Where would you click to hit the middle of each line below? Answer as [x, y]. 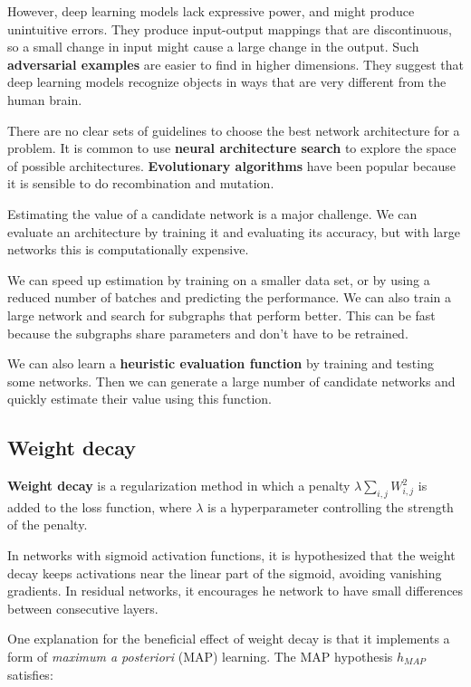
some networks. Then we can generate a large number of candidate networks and [231, 381]
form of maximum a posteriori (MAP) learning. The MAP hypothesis [200, 657]
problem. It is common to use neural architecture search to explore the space [232, 148]
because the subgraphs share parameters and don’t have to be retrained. [208, 333]
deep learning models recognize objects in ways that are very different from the [227, 82]
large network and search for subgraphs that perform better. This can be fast [221, 315]
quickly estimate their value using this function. [139, 399]
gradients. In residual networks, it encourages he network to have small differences [235, 591]
